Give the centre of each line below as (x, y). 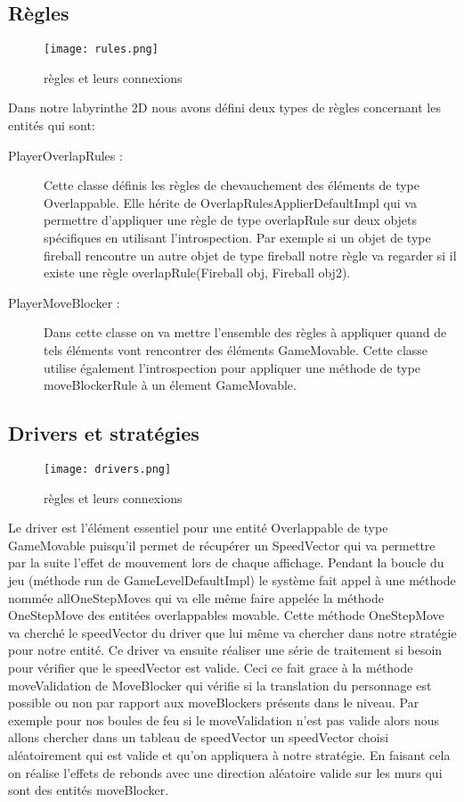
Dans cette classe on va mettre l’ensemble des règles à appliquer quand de (245, 332)
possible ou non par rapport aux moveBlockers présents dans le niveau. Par (214, 703)
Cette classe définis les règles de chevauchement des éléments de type (232, 185)
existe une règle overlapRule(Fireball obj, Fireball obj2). (197, 273)
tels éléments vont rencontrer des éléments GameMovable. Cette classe (236, 349)
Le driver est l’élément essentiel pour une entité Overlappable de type (198, 528)
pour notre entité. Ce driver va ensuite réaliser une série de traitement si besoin (225, 650)
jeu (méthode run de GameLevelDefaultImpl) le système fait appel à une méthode (232, 580)
